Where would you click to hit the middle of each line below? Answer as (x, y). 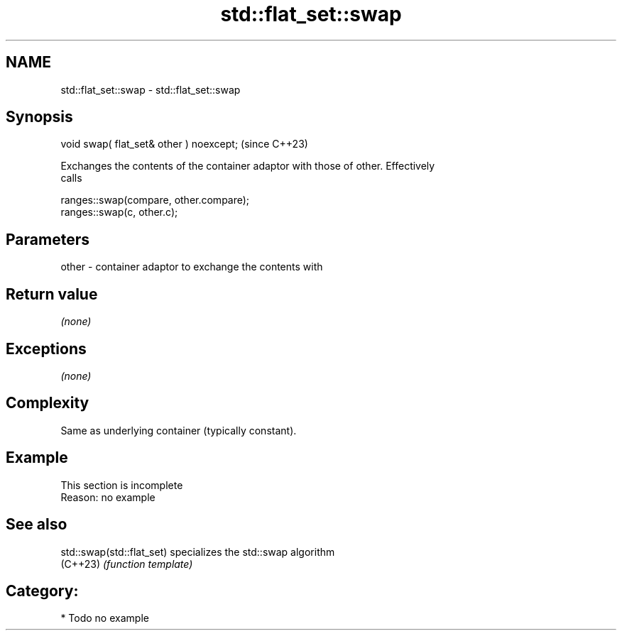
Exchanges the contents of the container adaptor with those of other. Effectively (248, 166)
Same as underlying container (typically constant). (179, 430)
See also (37, 525)
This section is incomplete (122, 485)
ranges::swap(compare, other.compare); (155, 200)
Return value (52, 294)
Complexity (48, 403)
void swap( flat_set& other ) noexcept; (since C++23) (184, 144)
